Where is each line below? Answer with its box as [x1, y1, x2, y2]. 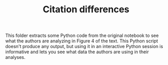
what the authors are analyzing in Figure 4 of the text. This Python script [5, 38, 158, 44]
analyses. [5, 54, 26, 60]
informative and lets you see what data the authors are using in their [5, 49, 150, 55]
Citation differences [43, 4, 130, 15]
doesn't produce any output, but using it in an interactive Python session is [5, 44, 163, 50]
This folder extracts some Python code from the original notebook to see [5, 32, 159, 39]
